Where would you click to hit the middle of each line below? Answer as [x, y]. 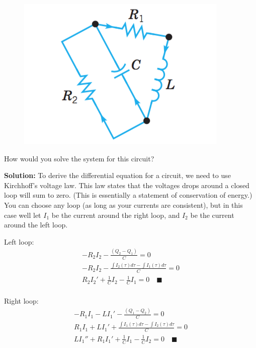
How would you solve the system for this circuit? [79, 158]
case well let [23, 215]
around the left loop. [36, 225]
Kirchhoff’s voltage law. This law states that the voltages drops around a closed [127, 185]
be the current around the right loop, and [116, 215]
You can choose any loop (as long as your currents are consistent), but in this [123, 205]
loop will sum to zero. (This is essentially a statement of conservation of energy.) [128, 195]
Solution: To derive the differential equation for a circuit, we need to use [117, 175]
